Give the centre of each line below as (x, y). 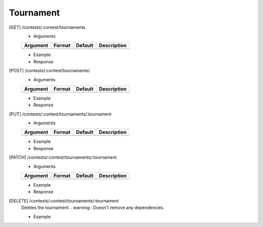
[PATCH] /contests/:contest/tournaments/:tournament (63, 157)
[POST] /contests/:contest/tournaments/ (49, 71)
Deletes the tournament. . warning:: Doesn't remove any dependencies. (93, 208)
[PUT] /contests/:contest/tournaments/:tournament (60, 114)
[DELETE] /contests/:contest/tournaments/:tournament (64, 201)
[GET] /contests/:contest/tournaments (47, 27)
